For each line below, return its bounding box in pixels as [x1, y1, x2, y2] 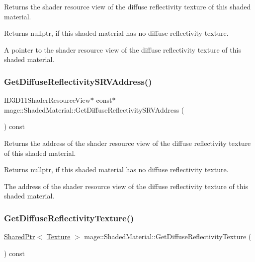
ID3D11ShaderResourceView [4, 95, 90, 105]
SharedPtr [4, 231, 35, 242]
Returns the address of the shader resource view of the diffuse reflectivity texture [4, 137, 251, 148]
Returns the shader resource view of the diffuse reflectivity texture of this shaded [4, 1, 251, 11]
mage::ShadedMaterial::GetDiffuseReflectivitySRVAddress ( [4, 104, 184, 115]
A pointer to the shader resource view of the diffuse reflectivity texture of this [4, 44, 241, 55]
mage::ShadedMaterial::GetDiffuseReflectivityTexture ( [84, 231, 252, 242]
